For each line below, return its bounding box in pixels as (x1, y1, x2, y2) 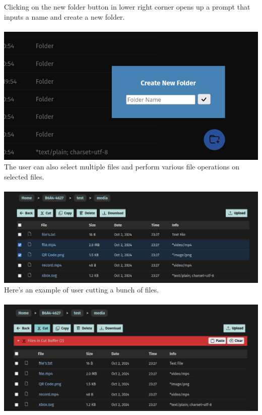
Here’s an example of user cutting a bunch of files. (4, 284, 159, 295)
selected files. (4, 171, 44, 182)
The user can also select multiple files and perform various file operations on (4, 161, 239, 172)
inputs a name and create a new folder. (4, 11, 125, 22)
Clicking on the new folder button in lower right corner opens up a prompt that (4, 2, 250, 12)
